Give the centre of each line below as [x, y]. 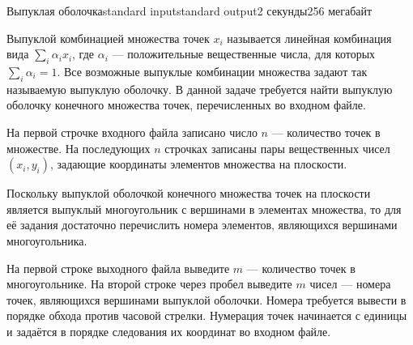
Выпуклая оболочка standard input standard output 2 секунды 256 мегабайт [189, 11]
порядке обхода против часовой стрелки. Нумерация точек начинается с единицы [207, 315]
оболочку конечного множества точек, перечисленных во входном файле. [186, 105]
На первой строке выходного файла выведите [118, 268]
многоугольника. [47, 240]
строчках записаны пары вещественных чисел [277, 148]
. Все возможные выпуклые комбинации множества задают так [212, 71]
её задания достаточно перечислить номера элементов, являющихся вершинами [202, 225]
